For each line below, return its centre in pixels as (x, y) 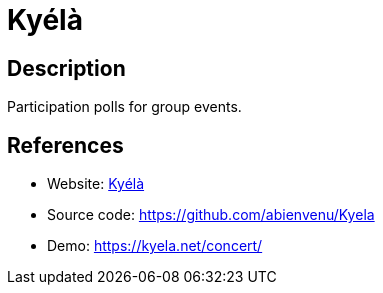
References (65, 145)
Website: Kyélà (96, 184)
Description (66, 68)
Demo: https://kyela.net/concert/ (155, 246)
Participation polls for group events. (124, 107)
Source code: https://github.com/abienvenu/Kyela (211, 215)
